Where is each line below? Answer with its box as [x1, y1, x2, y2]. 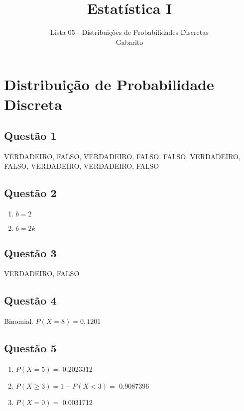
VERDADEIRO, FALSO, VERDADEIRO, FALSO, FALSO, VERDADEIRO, [4, 151, 241, 161]
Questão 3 [4, 245, 57, 260]
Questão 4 [4, 293, 57, 308]
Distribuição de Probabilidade [4, 74, 214, 95]
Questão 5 [4, 340, 57, 356]
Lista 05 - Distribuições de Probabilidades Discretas [50, 27, 209, 37]
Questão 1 [4, 128, 57, 143]
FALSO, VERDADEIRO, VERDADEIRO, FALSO [4, 161, 159, 171]
